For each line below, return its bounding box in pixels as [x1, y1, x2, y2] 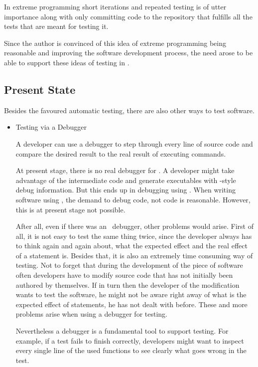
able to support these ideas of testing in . [4, 57, 129, 67]
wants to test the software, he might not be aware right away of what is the [15, 289, 247, 300]
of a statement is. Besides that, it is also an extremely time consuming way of [15, 250, 253, 260]
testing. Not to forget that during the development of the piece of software [15, 260, 243, 270]
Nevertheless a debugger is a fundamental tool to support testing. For [15, 326, 229, 336]
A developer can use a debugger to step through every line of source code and [15, 138, 253, 149]
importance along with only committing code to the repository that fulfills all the [4, 11, 253, 21]
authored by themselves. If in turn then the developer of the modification [15, 279, 240, 290]
